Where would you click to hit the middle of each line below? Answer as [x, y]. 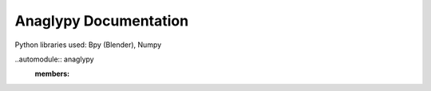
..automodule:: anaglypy [55, 59]
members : [52, 74]
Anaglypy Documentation [102, 21]
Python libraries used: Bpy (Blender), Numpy [88, 45]
